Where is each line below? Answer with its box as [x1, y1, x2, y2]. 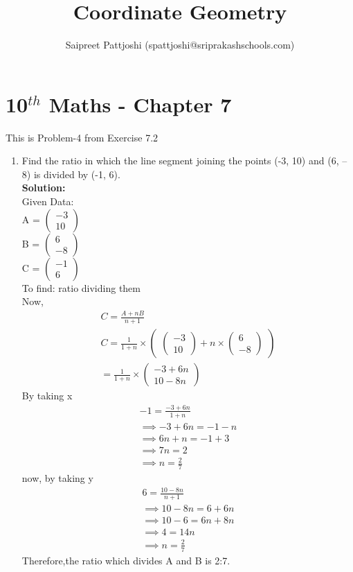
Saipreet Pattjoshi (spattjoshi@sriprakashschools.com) [65, 37, 295, 52]
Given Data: [21, 194, 74, 209]
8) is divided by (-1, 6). [21, 166, 120, 181]
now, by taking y [21, 471, 93, 485]
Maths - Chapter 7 [48, 89, 232, 118]
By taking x [21, 388, 73, 403]
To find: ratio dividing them [21, 280, 141, 295]
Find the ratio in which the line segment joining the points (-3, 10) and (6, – [21, 153, 347, 168]
